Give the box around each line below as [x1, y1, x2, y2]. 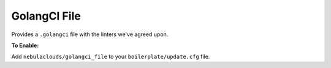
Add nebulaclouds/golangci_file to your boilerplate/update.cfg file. [11, 53, 210, 61]
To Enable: [11, 42, 39, 49]
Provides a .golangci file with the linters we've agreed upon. [11, 31, 169, 38]
